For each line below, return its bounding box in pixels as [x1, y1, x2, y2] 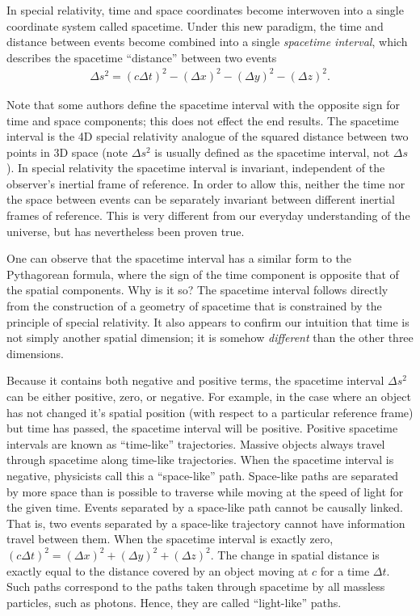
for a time [320, 562, 370, 579]
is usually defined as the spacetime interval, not [154, 143, 390, 160]
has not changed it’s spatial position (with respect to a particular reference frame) [6, 403, 414, 420]
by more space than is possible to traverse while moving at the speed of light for [6, 483, 404, 500]
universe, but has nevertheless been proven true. [6, 222, 245, 239]
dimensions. [6, 344, 64, 361]
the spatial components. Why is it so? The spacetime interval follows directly [6, 281, 388, 298]
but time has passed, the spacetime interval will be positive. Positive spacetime [6, 420, 398, 437]
